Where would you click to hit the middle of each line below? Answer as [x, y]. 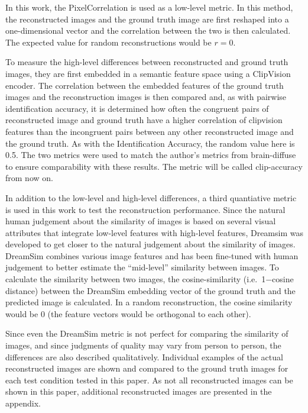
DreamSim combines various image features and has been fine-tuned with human [152, 255]
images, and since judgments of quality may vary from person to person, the [143, 345]
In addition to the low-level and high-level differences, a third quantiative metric [151, 197]
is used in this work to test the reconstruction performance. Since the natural [145, 209]
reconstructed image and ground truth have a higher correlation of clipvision [144, 120]
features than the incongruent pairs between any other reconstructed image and [150, 131]
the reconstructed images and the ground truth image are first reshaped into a [147, 19]
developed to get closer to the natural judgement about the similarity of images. [150, 244]
